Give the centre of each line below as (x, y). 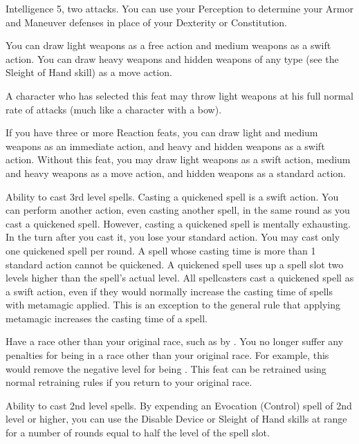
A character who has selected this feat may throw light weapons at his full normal (179, 95)
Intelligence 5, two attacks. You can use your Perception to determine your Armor (179, 8)
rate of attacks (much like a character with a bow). (114, 109)
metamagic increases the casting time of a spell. (107, 318)
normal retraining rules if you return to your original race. (129, 382)
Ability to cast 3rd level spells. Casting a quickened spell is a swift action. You (172, 196)
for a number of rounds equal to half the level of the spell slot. (138, 433)
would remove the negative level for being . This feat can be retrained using (166, 368)
